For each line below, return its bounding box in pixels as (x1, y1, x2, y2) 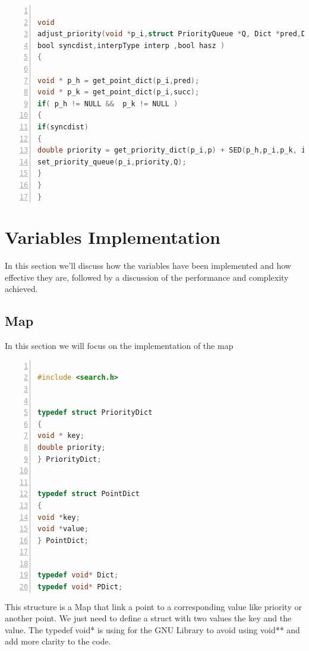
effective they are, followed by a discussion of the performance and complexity (5, 271, 289, 283)
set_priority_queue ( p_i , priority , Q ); (37, 157, 187, 166)
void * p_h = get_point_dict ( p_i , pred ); (37, 76, 200, 85)
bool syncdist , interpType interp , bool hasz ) (37, 41, 225, 50)
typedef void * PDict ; (37, 583, 123, 592)
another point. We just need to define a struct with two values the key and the (5, 612, 292, 624)
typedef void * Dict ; (37, 571, 119, 580)
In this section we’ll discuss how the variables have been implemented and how (5, 259, 291, 272)
